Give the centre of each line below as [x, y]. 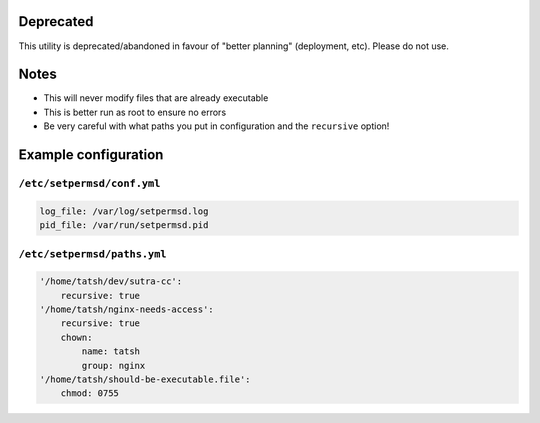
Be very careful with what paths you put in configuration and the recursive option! [216, 126]
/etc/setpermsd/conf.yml [89, 183]
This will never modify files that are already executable [156, 98]
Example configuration [91, 155]
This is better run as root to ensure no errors [135, 112]
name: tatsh [110, 351]
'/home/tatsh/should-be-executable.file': [145, 379]
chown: [76, 337]
